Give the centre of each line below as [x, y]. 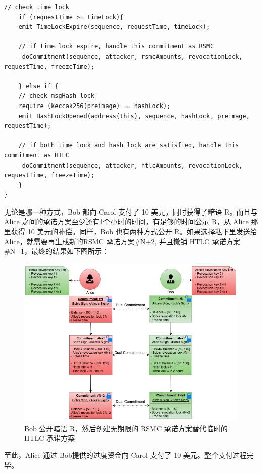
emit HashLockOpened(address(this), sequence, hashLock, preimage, [134, 116]
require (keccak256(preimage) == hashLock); [94, 106]
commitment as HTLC [37, 155]
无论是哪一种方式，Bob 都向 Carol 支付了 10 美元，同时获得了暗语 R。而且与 [131, 211]
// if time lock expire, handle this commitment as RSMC [116, 47]
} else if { [38, 86]
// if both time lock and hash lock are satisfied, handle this [129, 146]
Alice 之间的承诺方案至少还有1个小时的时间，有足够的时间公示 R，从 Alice [126, 221]
